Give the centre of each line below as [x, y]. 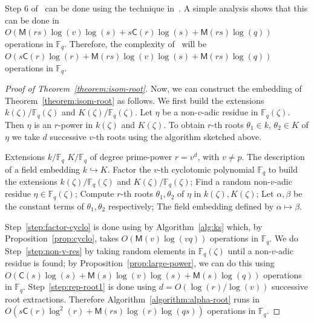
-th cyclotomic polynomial [206, 169]
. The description [273, 157]
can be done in [32, 20]
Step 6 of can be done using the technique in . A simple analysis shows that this [156, 8]
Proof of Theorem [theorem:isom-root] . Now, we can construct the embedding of [153, 88]
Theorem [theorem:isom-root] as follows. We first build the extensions [135, 100]
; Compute [94, 193]
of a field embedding [43, 169]
